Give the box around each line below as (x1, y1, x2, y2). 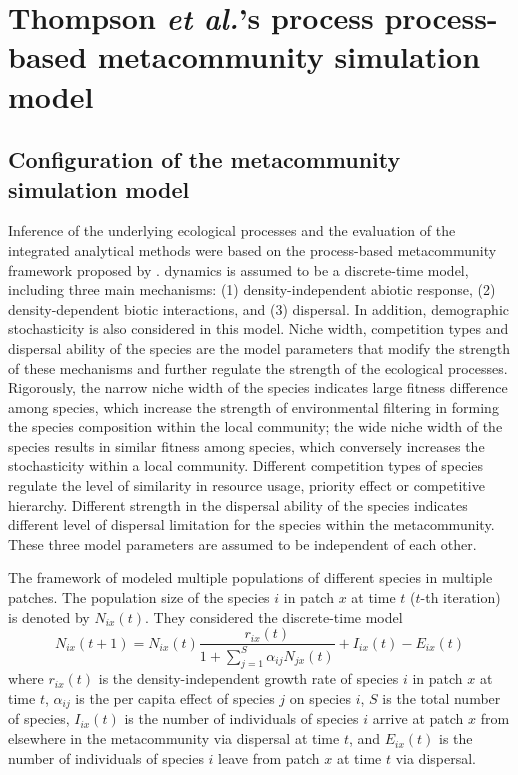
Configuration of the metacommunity (8, 144, 401, 175)
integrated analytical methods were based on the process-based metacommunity (8, 239, 497, 260)
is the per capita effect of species (75, 688, 275, 709)
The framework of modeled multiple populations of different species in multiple (8, 567, 493, 588)
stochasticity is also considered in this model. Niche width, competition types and (8, 318, 509, 339)
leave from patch (218, 747, 320, 768)
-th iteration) (420, 587, 501, 608)
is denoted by (8, 606, 90, 627)
